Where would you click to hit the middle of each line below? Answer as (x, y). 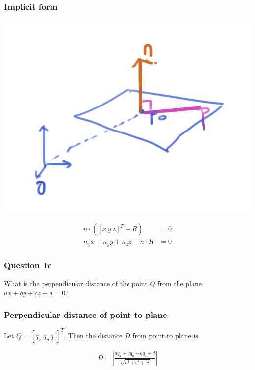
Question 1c (28, 265)
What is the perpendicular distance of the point (76, 283)
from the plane (179, 283)
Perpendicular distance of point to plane (86, 314)
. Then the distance (93, 335)
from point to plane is (165, 335)
